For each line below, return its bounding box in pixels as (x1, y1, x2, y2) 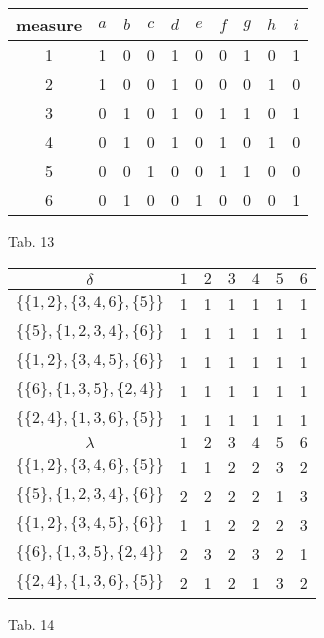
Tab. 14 (8, 613, 55, 634)
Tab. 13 (8, 231, 55, 251)
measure (16, 13, 83, 36)
